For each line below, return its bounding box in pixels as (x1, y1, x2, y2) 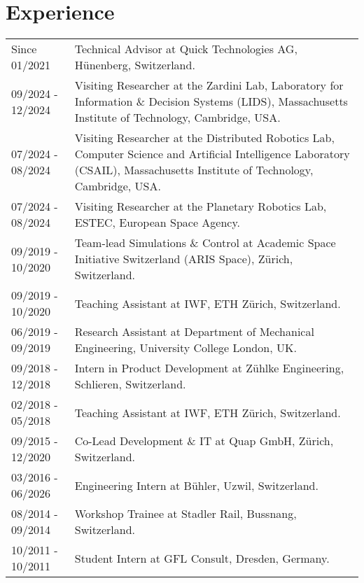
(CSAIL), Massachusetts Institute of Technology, (74, 162, 314, 178)
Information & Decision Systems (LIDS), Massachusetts (74, 93, 348, 110)
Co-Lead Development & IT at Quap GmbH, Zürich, (74, 433, 334, 449)
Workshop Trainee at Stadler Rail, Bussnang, (74, 505, 297, 522)
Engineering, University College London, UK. (74, 339, 297, 356)
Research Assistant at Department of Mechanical (74, 323, 314, 340)
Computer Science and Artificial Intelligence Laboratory (74, 146, 350, 162)
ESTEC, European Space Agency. (74, 214, 241, 231)
